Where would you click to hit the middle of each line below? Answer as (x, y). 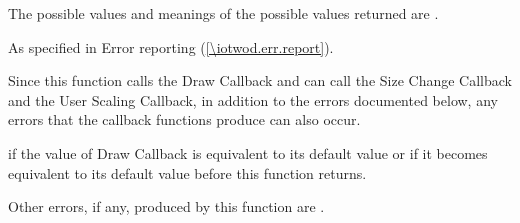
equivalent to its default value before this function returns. (187, 172)
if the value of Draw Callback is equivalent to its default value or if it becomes (248, 152)
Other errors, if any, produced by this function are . (166, 206)
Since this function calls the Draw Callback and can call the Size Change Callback (260, 80)
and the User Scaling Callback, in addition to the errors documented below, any (253, 99)
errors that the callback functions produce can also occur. (184, 119)
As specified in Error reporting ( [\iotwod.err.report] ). (171, 46)
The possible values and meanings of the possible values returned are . (223, 13)
